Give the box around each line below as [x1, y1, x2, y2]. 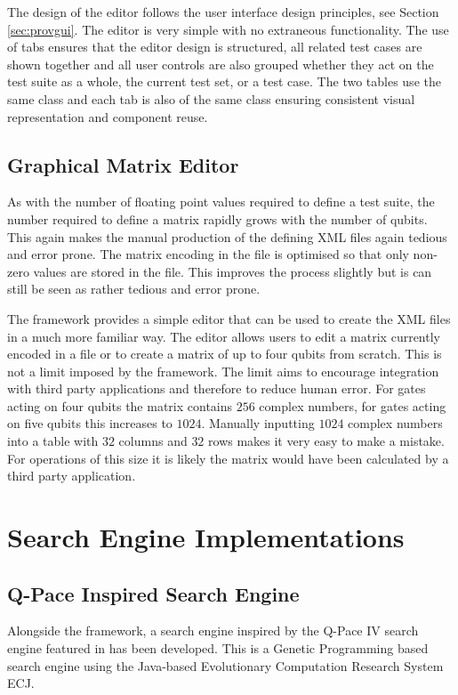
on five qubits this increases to [7, 414, 173, 432]
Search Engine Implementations [7, 519, 405, 555]
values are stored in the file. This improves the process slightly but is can [33, 262, 432, 280]
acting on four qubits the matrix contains [7, 396, 233, 415]
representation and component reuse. [7, 107, 208, 125]
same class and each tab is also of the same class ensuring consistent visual [7, 89, 415, 108]
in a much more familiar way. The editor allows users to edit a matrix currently [7, 327, 440, 345]
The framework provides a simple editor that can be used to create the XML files [7, 309, 451, 327]
